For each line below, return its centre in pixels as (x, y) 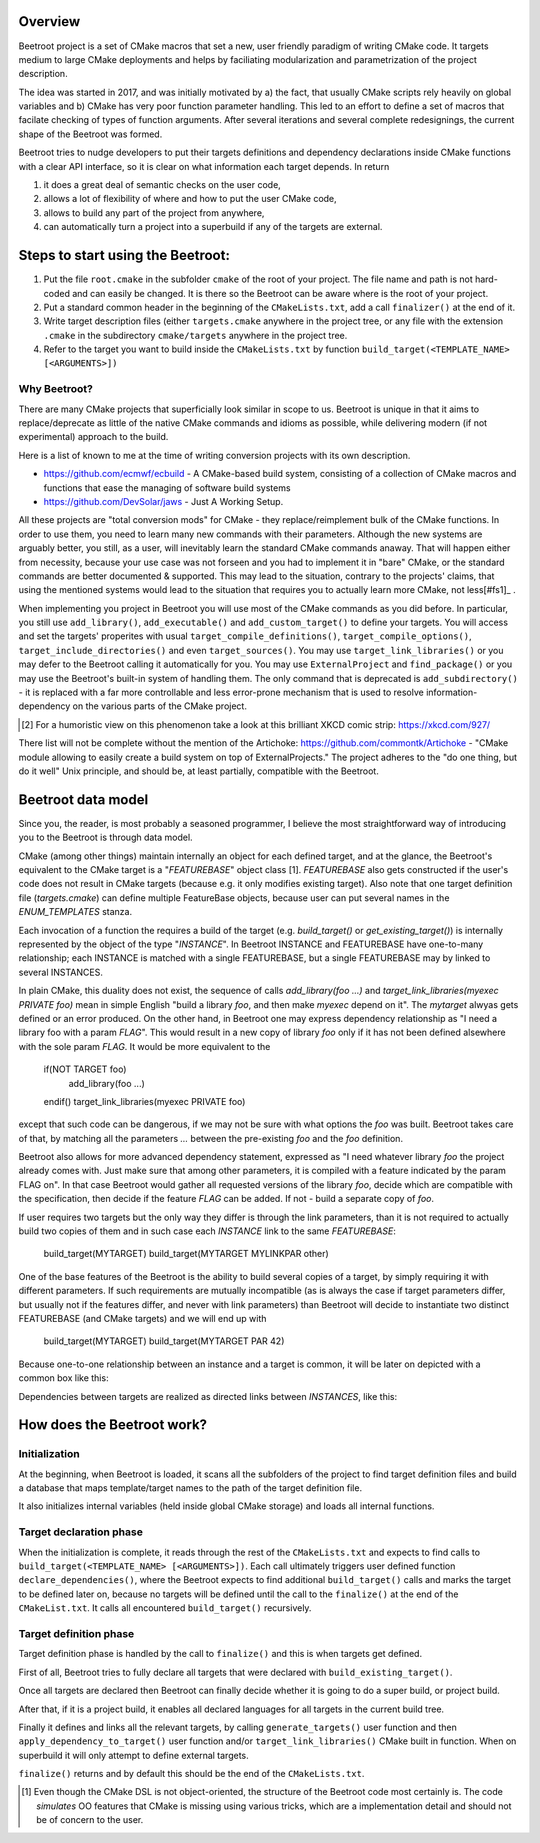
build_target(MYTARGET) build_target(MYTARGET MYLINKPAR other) (186, 1254)
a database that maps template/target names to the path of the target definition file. (190, 1488)
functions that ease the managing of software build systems (167, 487)
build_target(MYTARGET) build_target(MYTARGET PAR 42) (164, 1341)
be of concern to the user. (90, 1820)
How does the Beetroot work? (113, 1425)
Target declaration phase (81, 1532)
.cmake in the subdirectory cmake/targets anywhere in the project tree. (195, 335)
